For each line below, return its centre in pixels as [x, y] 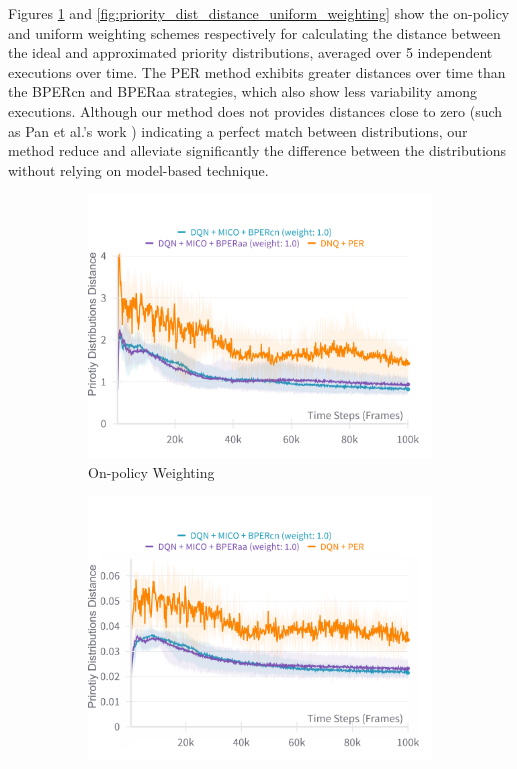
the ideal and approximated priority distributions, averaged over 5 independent [250, 52]
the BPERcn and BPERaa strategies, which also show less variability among [243, 91]
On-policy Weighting [151, 471]
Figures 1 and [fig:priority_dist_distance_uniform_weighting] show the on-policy [259, 13]
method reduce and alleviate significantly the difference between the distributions [257, 150]
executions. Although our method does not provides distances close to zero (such [255, 110]
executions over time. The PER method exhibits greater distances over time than [257, 71]
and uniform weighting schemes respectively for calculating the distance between [254, 32]
